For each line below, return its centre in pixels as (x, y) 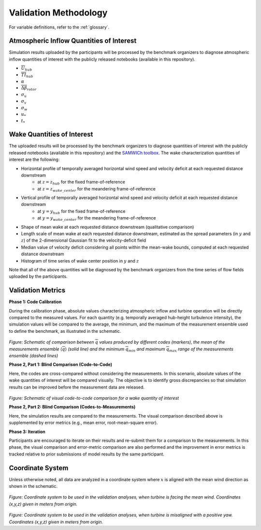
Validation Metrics (37, 290)
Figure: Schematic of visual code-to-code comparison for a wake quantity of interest (94, 398)
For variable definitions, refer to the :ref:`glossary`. (59, 27)
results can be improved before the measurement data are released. (77, 387)
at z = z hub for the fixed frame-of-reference (81, 183)
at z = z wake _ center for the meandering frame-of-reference (96, 189)
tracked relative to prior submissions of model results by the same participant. (87, 454)
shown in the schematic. (33, 486)
